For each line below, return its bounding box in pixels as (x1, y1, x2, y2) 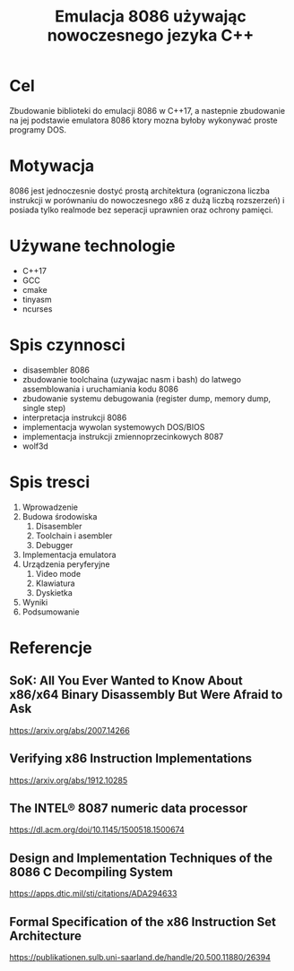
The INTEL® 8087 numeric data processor (9, 800, 248, 816)
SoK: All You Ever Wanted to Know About (9, 674, 244, 689)
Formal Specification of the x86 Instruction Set (9, 914, 276, 929)
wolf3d (22, 441, 49, 451)
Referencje (9, 638, 92, 657)
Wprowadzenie (22, 502, 79, 512)
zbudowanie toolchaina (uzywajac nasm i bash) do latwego (22, 374, 242, 384)
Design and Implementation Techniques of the (9, 850, 273, 865)
